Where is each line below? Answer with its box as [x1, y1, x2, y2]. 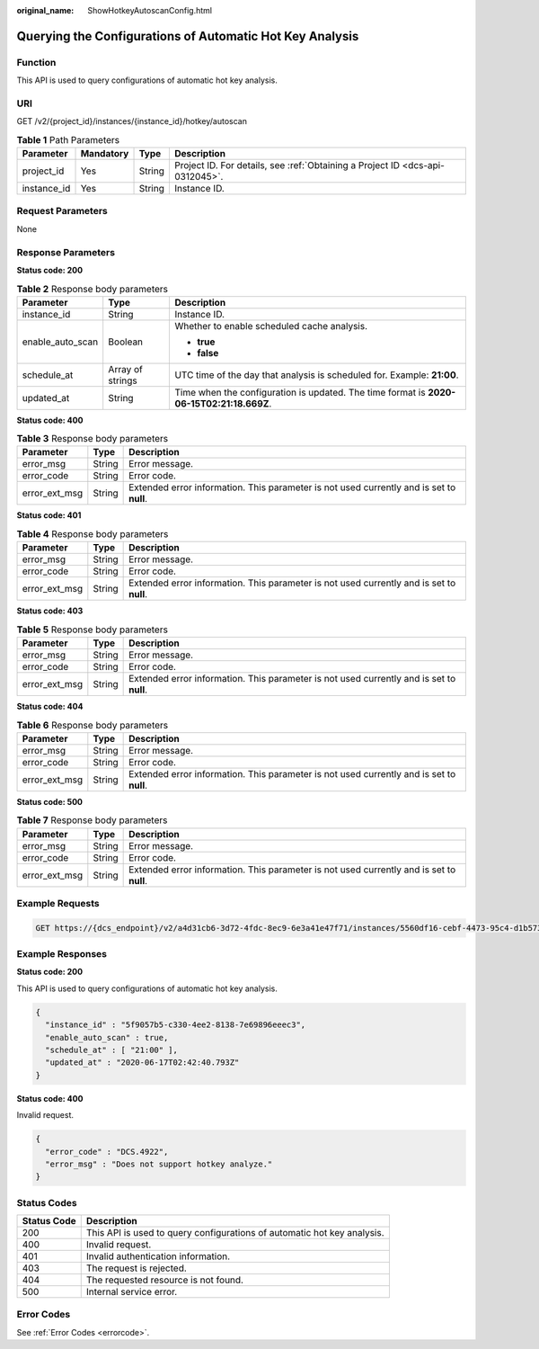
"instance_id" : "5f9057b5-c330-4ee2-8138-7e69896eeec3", [45, 1020, 306, 1030]
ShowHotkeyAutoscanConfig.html [87, 5, 213, 15]
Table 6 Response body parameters [16, 719, 169, 731]
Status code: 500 [16, 796, 84, 807]
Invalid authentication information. [85, 1250, 231, 1263]
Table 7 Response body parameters [16, 814, 168, 826]
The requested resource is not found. [85, 1273, 244, 1286]
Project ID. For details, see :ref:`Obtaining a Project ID [173, 159, 400, 172]
